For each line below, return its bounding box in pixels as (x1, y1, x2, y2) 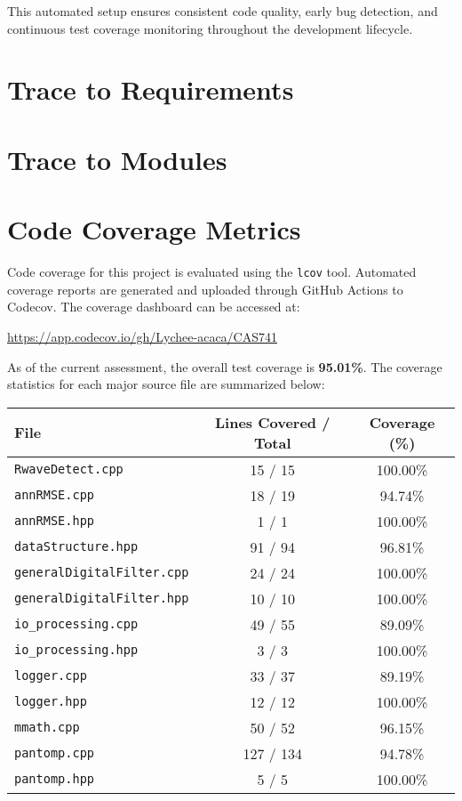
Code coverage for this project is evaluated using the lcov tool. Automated (7, 263, 417, 281)
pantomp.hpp (14, 772, 95, 787)
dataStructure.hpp (14, 539, 139, 554)
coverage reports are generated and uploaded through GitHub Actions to (7, 279, 403, 298)
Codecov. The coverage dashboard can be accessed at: (7, 297, 300, 316)
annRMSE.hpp (14, 514, 95, 529)
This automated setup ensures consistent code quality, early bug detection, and (7, 2, 438, 20)
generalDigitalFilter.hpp (14, 591, 189, 606)
